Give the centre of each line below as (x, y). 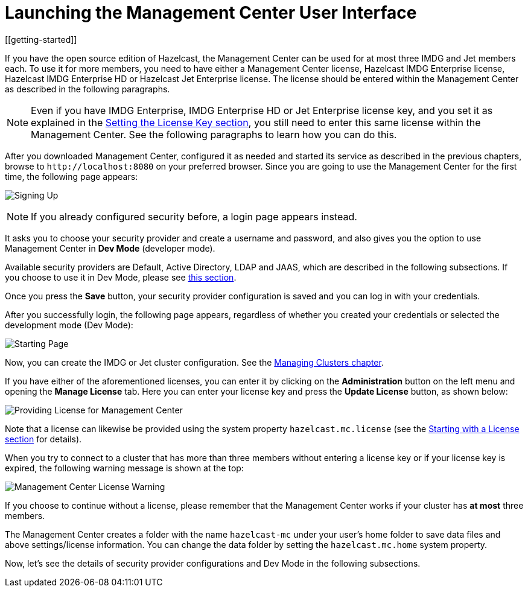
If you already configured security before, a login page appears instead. (194, 216)
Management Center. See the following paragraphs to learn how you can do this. (214, 134)
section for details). (43, 439)
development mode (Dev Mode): (69, 325)
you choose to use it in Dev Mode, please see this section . (121, 277)
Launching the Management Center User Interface (211, 13)
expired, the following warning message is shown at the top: (124, 468)
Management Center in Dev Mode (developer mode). (110, 248)
